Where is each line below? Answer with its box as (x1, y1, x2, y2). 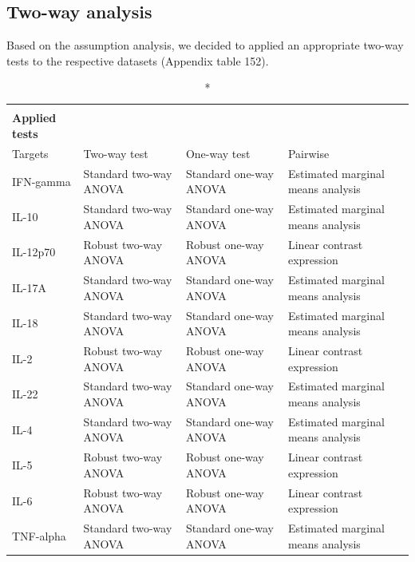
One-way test (185, 144, 251, 161)
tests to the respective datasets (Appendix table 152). (6, 52, 269, 69)
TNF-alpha (12, 527, 66, 544)
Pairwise (287, 144, 330, 161)
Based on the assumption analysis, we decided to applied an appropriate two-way (6, 37, 404, 53)
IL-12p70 (12, 243, 56, 260)
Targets (12, 144, 49, 161)
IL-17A (12, 279, 46, 295)
